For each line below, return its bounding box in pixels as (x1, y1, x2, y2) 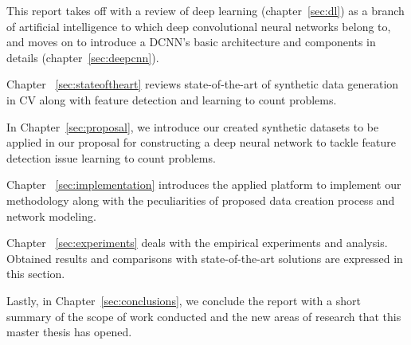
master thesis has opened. (6, 323, 132, 340)
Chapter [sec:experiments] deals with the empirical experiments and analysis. (6, 234, 388, 251)
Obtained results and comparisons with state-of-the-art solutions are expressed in (6, 249, 403, 266)
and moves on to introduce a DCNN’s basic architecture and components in (6, 33, 376, 50)
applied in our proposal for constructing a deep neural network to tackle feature (6, 134, 396, 151)
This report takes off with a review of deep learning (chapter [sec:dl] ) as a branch (6, 2, 405, 18)
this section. (6, 265, 65, 282)
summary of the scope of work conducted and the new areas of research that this (6, 308, 401, 324)
